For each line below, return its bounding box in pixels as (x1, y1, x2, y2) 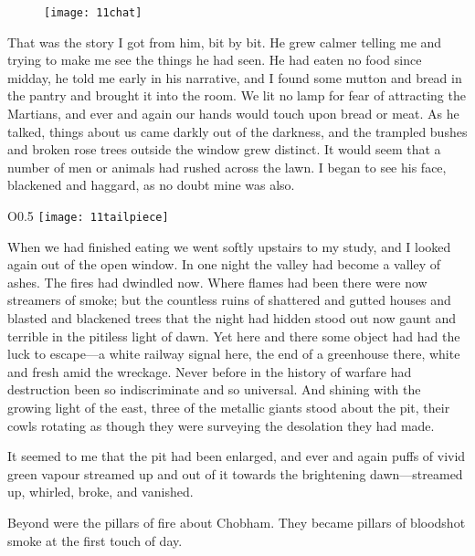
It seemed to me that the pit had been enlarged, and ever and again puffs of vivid (7, 446, 466, 466)
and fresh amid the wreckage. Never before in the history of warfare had (7, 362, 412, 381)
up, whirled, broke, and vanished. (7, 482, 194, 501)
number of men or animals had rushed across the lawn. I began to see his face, (7, 157, 447, 176)
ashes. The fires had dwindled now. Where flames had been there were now (7, 272, 427, 291)
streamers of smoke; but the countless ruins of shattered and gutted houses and (7, 290, 451, 309)
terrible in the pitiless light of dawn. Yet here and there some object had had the (7, 326, 460, 345)
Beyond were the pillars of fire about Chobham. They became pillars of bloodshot (7, 512, 466, 531)
